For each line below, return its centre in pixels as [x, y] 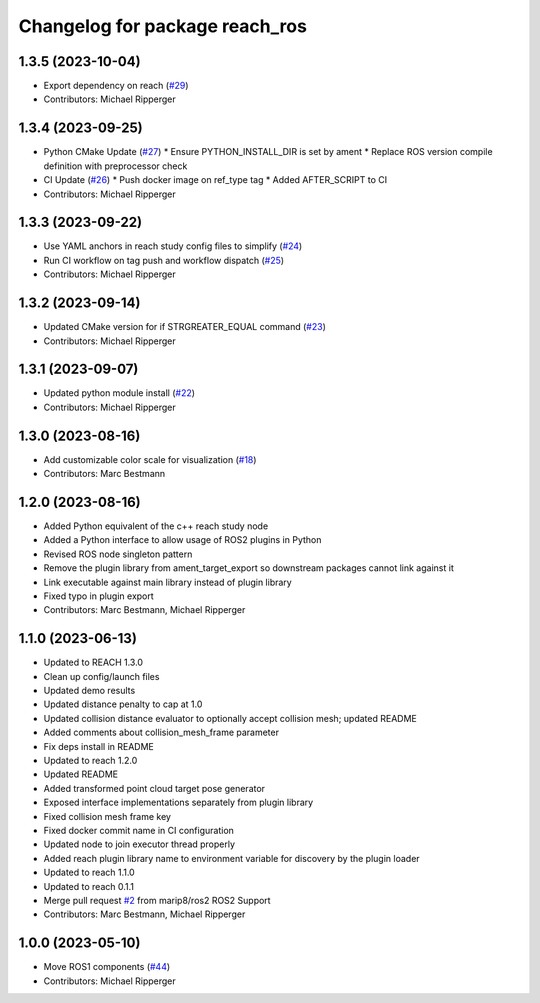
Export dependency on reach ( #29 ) [116, 86]
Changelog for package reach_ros [162, 26]
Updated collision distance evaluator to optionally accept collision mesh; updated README [230, 718]
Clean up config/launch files [101, 676]
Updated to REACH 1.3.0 [93, 662]
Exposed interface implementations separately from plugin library [178, 802]
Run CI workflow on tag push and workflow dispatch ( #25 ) [164, 260]
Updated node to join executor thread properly [139, 844]
